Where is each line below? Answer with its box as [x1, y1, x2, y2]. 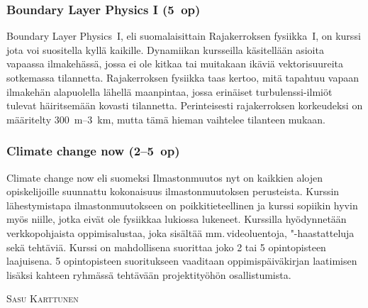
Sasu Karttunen [6, 291, 79, 306]
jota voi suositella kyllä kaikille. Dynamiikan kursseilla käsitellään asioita [6, 42, 324, 57]
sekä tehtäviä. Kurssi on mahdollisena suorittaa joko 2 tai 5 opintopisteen [6, 239, 326, 254]
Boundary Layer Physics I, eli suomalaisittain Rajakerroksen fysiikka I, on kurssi [6, 28, 361, 43]
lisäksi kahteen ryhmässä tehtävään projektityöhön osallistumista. [6, 267, 291, 282]
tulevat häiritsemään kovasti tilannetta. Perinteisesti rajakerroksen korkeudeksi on [6, 98, 363, 113]
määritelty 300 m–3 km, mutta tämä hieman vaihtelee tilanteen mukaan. [6, 111, 325, 126]
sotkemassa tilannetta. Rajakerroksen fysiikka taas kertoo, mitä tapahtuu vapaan [6, 70, 359, 84]
